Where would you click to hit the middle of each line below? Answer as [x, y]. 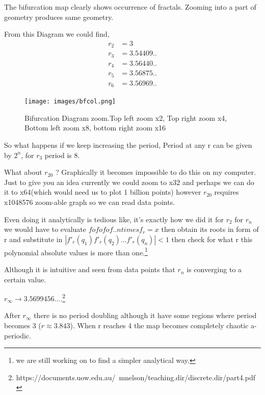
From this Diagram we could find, [57, 34]
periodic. [18, 335]
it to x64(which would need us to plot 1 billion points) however [103, 192]
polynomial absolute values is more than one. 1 [76, 251]
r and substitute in [33, 239]
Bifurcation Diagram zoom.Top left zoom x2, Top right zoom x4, [126, 117]
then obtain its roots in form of [210, 229]
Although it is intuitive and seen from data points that [90, 269]
